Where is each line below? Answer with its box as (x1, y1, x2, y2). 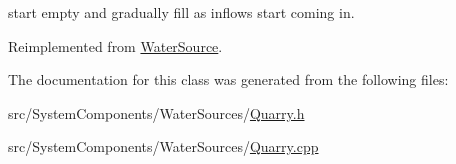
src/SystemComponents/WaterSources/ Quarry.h (8, 102, 305, 123)
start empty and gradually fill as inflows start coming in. (8, 2, 355, 22)
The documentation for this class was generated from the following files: (8, 69, 449, 90)
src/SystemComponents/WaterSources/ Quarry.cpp (8, 136, 319, 157)
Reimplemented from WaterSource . (8, 35, 223, 56)
